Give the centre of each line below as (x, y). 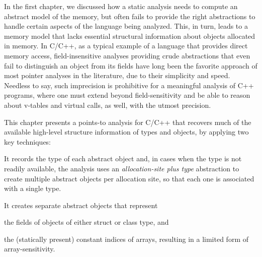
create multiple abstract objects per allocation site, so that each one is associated (129, 178)
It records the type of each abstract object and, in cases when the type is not (123, 158)
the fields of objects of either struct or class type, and (86, 222)
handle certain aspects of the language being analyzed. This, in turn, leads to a (126, 26)
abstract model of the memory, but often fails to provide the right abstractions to (130, 16)
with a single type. (33, 188)
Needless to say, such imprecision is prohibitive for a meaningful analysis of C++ (129, 85)
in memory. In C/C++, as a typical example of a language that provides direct (126, 46)
